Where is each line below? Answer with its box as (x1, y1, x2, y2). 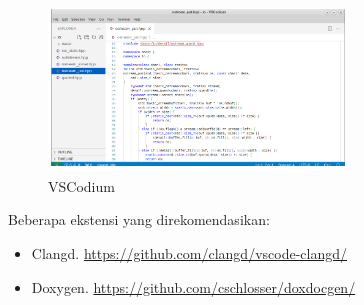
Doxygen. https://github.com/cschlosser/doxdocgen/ (31, 276, 356, 297)
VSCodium (48, 175, 115, 196)
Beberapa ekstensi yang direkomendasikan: (8, 209, 270, 230)
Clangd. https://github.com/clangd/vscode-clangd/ (31, 243, 347, 264)
